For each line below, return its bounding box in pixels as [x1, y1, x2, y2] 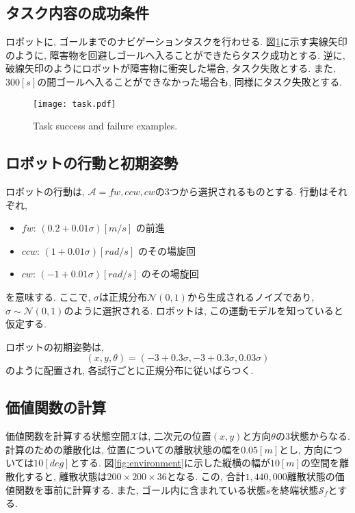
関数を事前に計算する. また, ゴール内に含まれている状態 [14, 482, 266, 497]
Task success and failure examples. [33, 118, 178, 133]
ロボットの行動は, [5, 184, 85, 199]
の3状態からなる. [275, 429, 350, 443]
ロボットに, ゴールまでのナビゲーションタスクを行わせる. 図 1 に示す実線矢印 [5, 34, 347, 49]
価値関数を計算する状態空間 [5, 429, 130, 443]
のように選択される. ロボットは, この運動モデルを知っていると [64, 303, 343, 317]
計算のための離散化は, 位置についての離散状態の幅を [5, 442, 241, 456]
